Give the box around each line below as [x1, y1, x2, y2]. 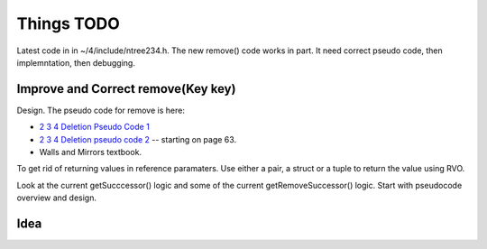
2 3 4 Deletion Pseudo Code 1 [39, 122, 151, 133]
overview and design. [16, 192, 96, 203]
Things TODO [16, 14, 121, 33]
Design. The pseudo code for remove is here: [16, 105, 185, 115]
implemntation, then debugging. [16, 57, 135, 68]
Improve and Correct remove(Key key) [16, 81, 236, 97]
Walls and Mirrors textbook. [39, 147, 142, 158]
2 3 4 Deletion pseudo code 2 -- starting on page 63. [39, 134, 237, 144]
